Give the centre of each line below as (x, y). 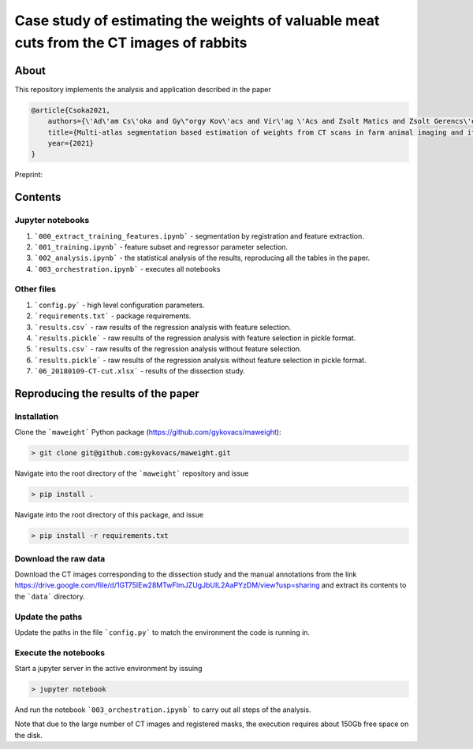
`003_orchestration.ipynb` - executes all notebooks (127, 269)
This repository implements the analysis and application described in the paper (143, 89)
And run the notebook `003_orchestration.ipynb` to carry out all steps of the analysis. (163, 710)
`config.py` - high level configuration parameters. (119, 305)
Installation (37, 416)
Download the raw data (60, 558)
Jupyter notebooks (52, 221)
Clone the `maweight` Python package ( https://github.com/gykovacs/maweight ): (148, 432)
